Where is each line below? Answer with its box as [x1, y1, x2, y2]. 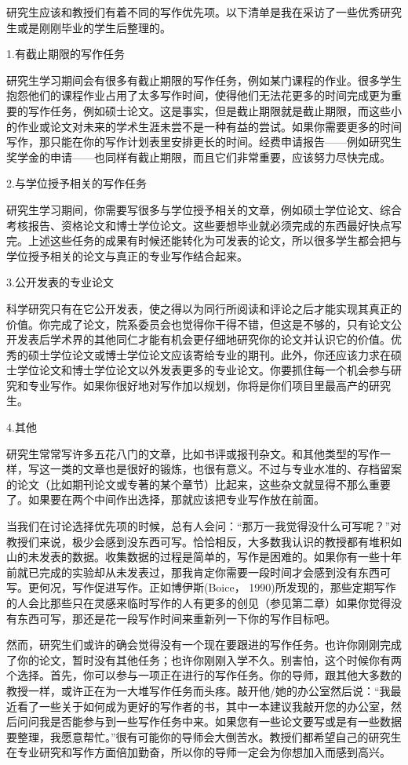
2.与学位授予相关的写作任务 [6, 175, 147, 191]
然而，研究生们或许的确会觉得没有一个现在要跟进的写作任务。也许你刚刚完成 [6, 636, 402, 653]
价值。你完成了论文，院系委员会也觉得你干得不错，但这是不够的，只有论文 [6, 315, 391, 332]
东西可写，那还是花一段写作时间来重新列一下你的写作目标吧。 [16, 610, 336, 626]
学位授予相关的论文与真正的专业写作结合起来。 [6, 247, 248, 264]
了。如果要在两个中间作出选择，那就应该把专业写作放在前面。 [6, 491, 325, 508]
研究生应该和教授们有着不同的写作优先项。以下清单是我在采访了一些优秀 [6, 4, 380, 20]
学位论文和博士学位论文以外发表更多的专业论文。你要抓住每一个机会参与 [16, 362, 391, 378]
